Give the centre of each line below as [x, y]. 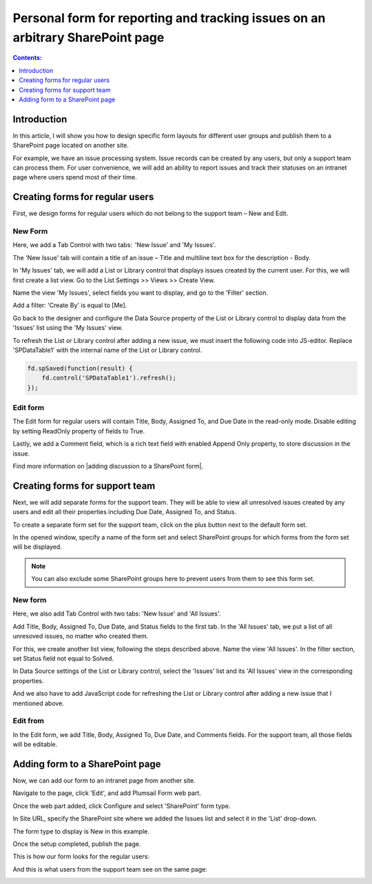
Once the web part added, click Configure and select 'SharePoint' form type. [122, 806]
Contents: [28, 58]
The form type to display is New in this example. [81, 831]
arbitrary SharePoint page [89, 37]
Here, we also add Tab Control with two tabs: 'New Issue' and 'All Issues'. [117, 613]
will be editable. [35, 745]
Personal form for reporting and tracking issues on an [169, 18]
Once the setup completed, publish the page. [77, 844]
